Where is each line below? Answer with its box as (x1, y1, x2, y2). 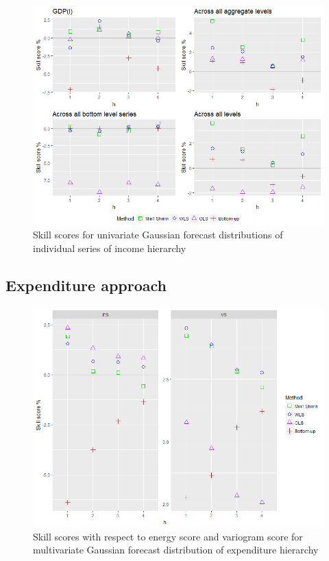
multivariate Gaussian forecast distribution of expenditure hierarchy (33, 543, 319, 557)
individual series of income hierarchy (33, 240, 186, 255)
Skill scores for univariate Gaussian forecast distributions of (33, 227, 283, 242)
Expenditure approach (5, 274, 167, 295)
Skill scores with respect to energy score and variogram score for (33, 529, 303, 543)
